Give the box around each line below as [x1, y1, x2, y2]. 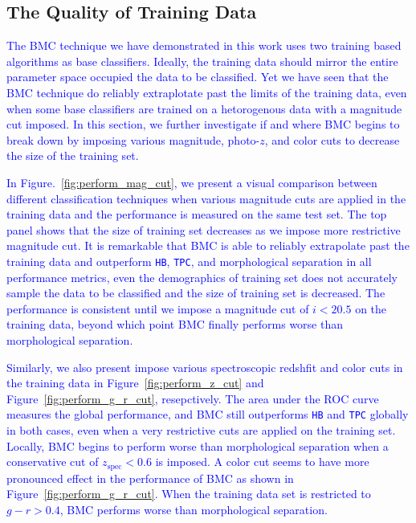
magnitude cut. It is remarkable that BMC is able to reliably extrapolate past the [6, 237, 410, 254]
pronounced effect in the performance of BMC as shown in [6, 469, 294, 486]
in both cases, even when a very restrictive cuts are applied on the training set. [6, 421, 396, 438]
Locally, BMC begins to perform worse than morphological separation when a [6, 437, 389, 454]
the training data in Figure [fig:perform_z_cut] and [6, 374, 264, 391]
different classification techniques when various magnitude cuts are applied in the [6, 190, 406, 206]
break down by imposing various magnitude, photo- [6, 131, 260, 148]
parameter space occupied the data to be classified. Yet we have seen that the [6, 68, 389, 85]
